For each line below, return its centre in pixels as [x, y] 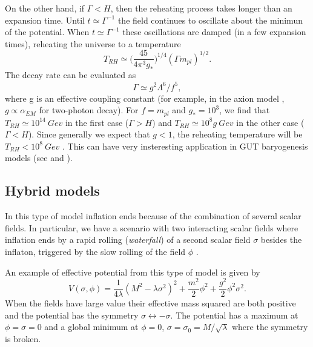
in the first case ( [97, 122]
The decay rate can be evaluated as [71, 75]
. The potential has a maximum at [234, 315]
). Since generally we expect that [89, 134]
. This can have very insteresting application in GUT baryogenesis [185, 146]
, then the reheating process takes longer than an [201, 8]
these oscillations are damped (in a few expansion [214, 32]
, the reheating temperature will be [237, 134]
